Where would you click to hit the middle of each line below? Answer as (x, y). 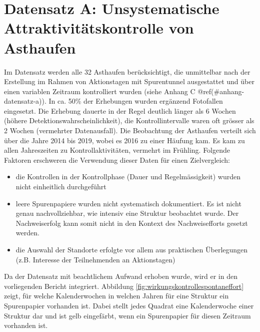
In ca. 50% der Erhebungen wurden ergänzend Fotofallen (136, 101)
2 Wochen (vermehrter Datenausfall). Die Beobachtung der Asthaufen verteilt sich (130, 130)
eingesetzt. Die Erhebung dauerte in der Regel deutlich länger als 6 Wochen (120, 110)
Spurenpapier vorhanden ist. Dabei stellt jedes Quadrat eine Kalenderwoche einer (129, 305)
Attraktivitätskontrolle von (99, 28)
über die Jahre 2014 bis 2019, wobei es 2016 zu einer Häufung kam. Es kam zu (124, 140)
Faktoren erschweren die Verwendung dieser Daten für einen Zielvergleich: (117, 159)
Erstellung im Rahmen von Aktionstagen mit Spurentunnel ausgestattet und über (129, 81)
